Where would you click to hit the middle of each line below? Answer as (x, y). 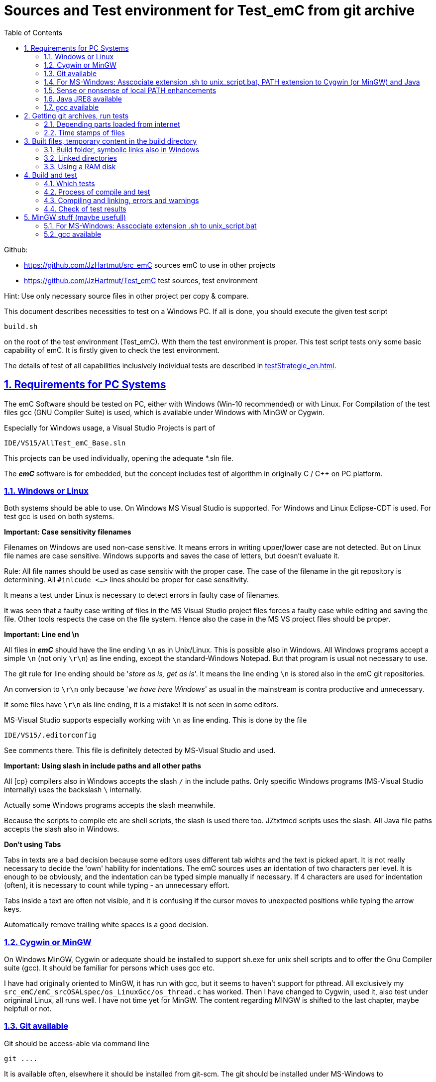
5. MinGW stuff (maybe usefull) (75, 217)
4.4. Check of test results (85, 209)
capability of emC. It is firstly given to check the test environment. (112, 350)
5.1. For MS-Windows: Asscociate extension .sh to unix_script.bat (150, 225)
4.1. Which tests (69, 183)
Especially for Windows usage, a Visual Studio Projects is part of (110, 428)
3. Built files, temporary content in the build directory (110, 141)
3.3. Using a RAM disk (80, 166)
